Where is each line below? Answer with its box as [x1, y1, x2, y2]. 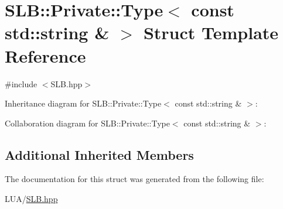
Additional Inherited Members [5, 145, 194, 163]
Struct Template [143, 20, 279, 44]
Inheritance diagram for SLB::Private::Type [5, 97, 162, 109]
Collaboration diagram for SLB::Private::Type [5, 117, 170, 129]
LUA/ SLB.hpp [5, 193, 58, 205]
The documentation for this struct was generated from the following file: [5, 173, 264, 185]
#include [5, 77, 37, 90]
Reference [5, 43, 86, 67]
